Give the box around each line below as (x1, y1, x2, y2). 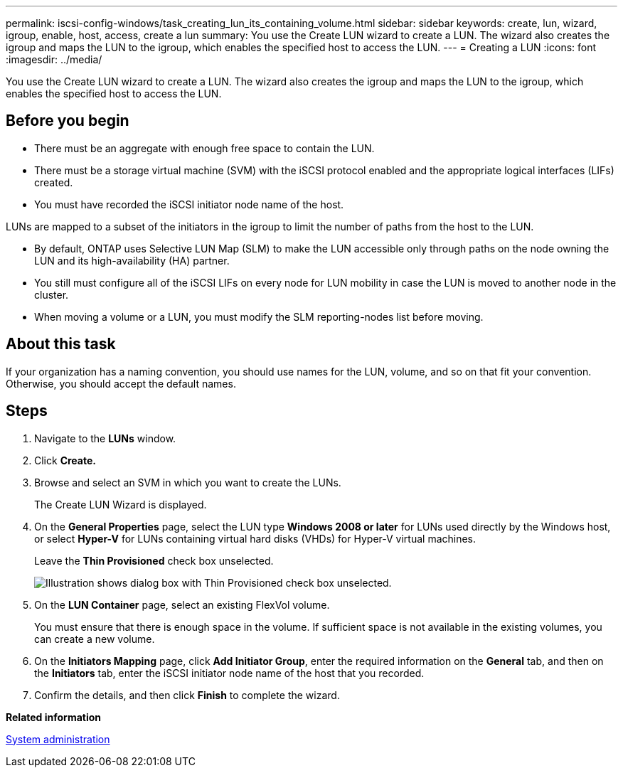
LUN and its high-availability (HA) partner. (34, 254, 230, 267)
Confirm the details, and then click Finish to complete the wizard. (34, 688, 340, 701)
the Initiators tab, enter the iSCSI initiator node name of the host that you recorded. (34, 666, 425, 679)
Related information (6, 710, 102, 723)
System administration (6, 732, 110, 745)
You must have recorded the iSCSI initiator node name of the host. (34, 198, 344, 210)
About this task (6, 335, 116, 353)
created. (34, 176, 73, 188)
